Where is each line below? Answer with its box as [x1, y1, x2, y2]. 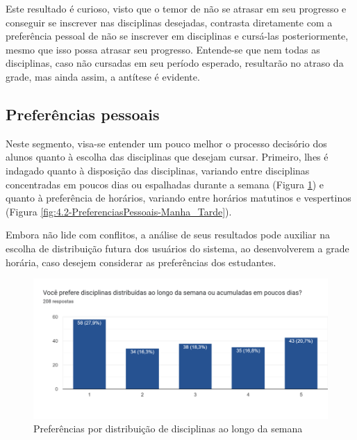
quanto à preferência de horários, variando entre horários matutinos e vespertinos [6, 190, 351, 205]
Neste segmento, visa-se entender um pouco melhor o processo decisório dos [6, 136, 327, 150]
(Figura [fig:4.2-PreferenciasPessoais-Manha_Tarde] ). [6, 204, 232, 218]
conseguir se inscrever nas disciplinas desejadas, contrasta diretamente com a [6, 15, 333, 29]
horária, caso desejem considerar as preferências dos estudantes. [6, 254, 276, 269]
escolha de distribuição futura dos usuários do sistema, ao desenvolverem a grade [6, 241, 349, 255]
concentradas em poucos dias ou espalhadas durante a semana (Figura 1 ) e [6, 177, 324, 191]
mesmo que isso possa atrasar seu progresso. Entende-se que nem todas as [6, 42, 320, 56]
